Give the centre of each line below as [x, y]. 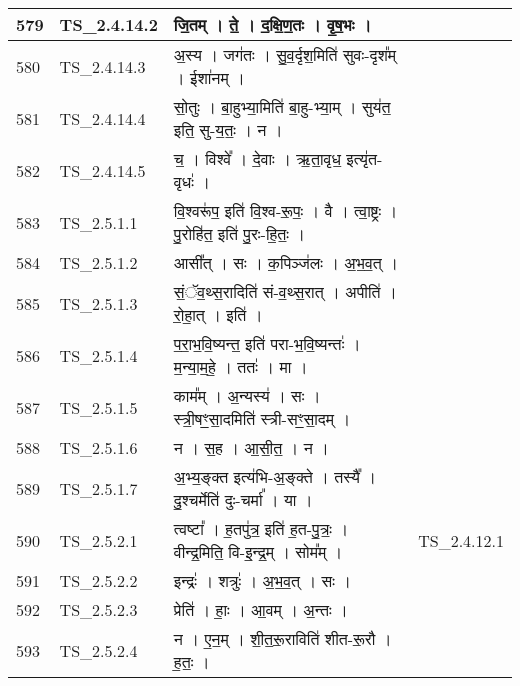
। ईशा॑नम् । [209, 77]
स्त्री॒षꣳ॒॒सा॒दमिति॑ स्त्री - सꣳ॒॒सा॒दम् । [262, 418]
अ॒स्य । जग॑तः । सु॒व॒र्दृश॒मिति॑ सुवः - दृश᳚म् [285, 54]
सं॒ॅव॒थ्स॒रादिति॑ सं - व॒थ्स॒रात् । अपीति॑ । [285, 291]
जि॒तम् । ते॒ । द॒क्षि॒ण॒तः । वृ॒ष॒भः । [272, 24]
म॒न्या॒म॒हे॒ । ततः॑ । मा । [240, 366]
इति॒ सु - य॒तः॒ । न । [228, 129]
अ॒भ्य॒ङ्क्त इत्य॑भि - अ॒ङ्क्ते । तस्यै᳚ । [274, 476]
